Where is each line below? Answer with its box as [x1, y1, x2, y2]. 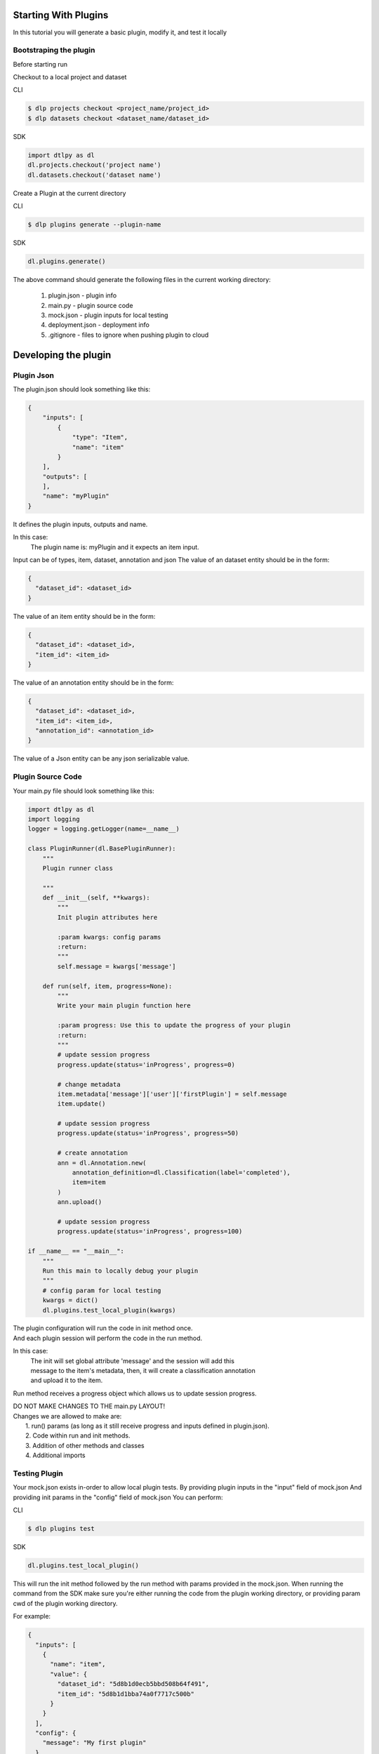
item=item [72, 1179, 106, 1186]
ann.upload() [57, 1198, 102, 1206]
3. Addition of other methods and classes [25, 1441, 145, 1450]
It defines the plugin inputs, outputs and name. [13, 520, 148, 528]
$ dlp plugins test [27, 1525, 95, 1533]
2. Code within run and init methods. [25, 1431, 131, 1440]
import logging [27, 815, 80, 823]
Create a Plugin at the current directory [13, 189, 126, 197]
